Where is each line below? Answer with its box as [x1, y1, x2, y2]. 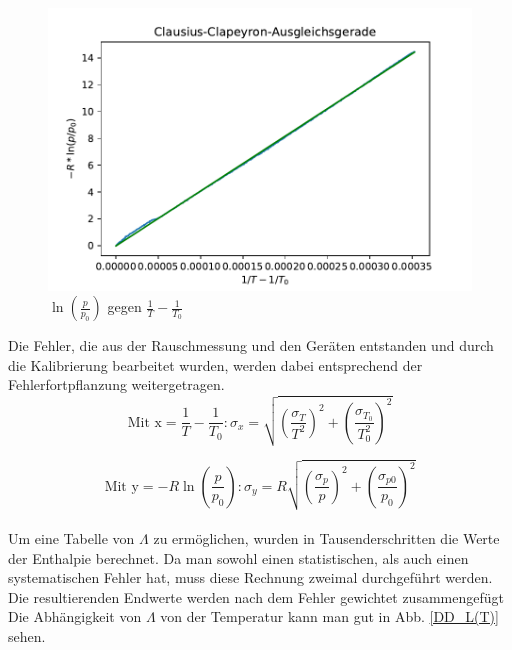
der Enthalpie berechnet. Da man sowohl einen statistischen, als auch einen [8, 547, 469, 568]
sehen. [8, 625, 46, 646]
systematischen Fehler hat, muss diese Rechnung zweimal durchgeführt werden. [8, 567, 493, 588]
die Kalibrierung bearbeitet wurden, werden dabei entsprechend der [8, 354, 423, 375]
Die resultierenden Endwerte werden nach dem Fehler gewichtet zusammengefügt [8, 586, 504, 607]
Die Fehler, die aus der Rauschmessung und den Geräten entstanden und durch [8, 335, 494, 356]
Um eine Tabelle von [8, 527, 135, 548]
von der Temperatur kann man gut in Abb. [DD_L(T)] [160, 606, 499, 627]
